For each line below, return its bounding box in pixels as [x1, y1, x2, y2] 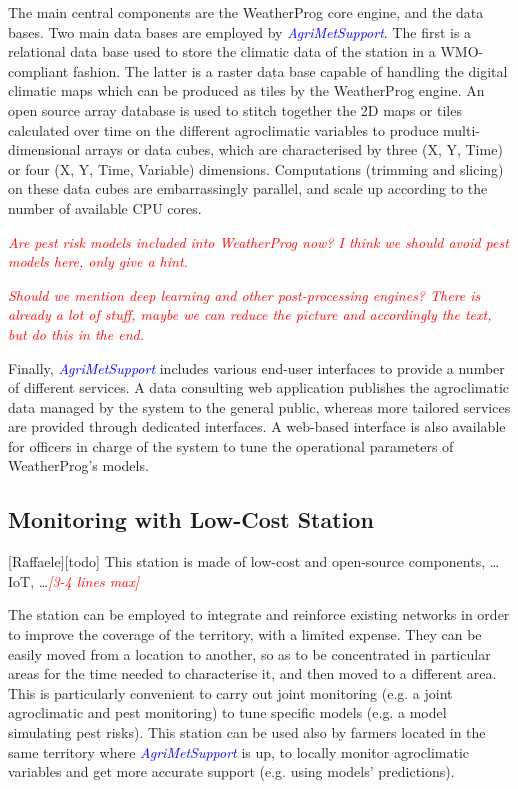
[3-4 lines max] [48, 570, 140, 591]
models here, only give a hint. [8, 251, 188, 272]
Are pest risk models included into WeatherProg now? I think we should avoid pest [8, 231, 509, 252]
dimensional [8, 139, 81, 160]
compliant [8, 60, 69, 81]
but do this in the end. [8, 323, 144, 344]
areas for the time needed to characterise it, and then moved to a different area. [8, 663, 497, 684]
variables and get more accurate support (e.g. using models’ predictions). [8, 761, 455, 782]
